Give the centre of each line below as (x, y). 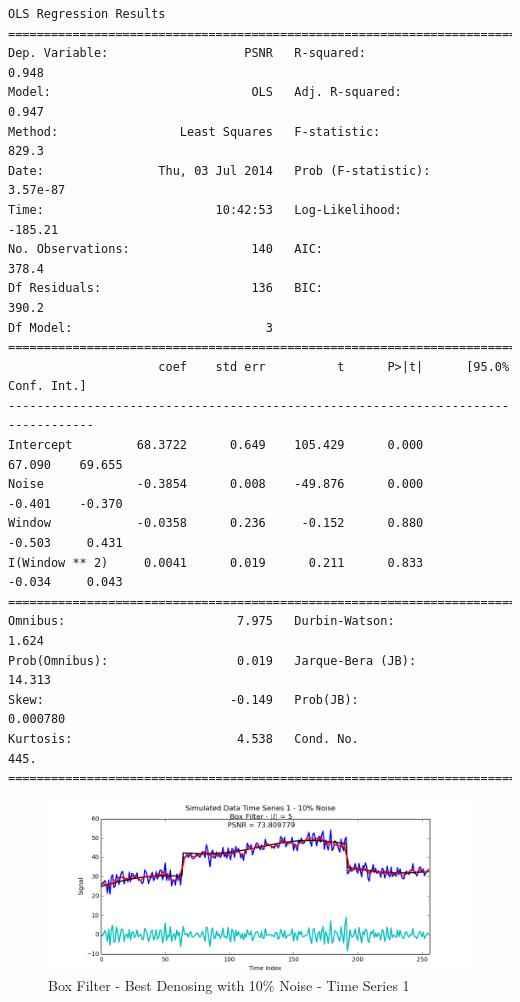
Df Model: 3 (140, 327)
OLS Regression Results (87, 14)
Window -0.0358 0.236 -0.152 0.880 (216, 523)
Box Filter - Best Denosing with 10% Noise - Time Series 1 (229, 984)
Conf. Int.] (47, 386)
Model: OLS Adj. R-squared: (205, 92)
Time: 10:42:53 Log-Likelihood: (205, 209)
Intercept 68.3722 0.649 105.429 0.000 (216, 445)
